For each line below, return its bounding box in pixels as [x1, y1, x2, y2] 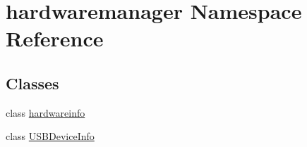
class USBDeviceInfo [6, 129, 95, 143]
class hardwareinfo [6, 105, 85, 120]
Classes [6, 72, 59, 94]
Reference [6, 24, 104, 53]
